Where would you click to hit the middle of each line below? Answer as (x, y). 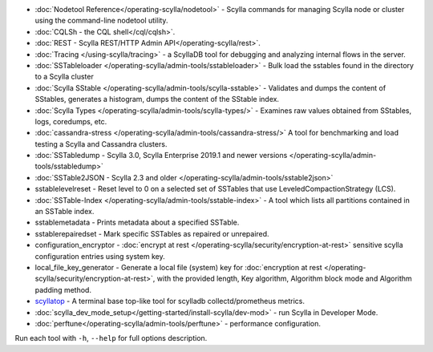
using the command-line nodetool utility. (101, 21)
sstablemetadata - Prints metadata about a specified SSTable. (137, 223)
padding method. (63, 289)
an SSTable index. (65, 212)
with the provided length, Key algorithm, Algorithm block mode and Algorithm (284, 279)
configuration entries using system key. (100, 256)
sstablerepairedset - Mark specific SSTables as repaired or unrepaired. (152, 233)
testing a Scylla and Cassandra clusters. (101, 144)
